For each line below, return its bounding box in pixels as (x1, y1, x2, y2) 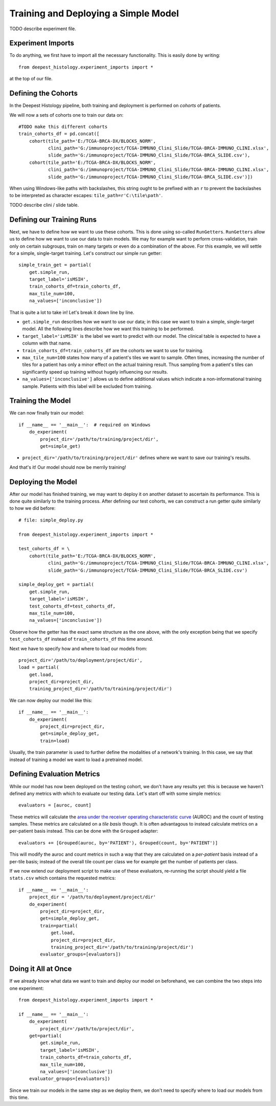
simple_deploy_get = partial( (18, 581, 95, 588)
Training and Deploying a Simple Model (9, 8, 179, 19)
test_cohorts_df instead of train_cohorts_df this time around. (9, 636, 153, 642)
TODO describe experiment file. (9, 26, 77, 32)
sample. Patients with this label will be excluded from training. (22, 383, 152, 389)
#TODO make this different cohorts (18, 123, 108, 129)
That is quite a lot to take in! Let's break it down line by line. (9, 309, 135, 315)
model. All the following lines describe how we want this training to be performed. (22, 326, 194, 332)
